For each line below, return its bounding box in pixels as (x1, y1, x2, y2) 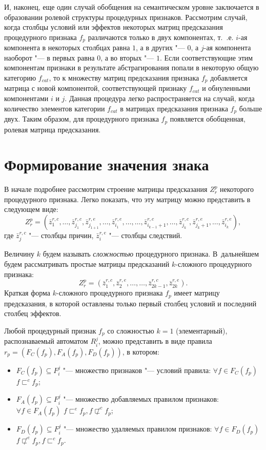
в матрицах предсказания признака (120, 103, 228, 113)
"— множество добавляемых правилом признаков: (63, 394, 219, 404)
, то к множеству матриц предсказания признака (49, 72, 199, 83)
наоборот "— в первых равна (4, 52, 95, 63)
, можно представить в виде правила (98, 336, 212, 346)
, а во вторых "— (100, 52, 154, 63)
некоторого (220, 184, 254, 194)
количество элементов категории (4, 103, 105, 113)
